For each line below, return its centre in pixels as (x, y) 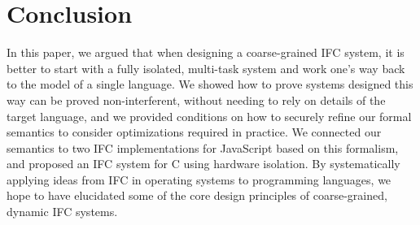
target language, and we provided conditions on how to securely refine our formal (209, 116)
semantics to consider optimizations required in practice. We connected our (194, 132)
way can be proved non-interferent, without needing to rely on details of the (196, 100)
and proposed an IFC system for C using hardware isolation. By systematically (203, 164)
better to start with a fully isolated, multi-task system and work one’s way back (206, 68)
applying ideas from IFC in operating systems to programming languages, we (199, 179)
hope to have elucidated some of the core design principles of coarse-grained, (197, 195)
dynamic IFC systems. (62, 212)
